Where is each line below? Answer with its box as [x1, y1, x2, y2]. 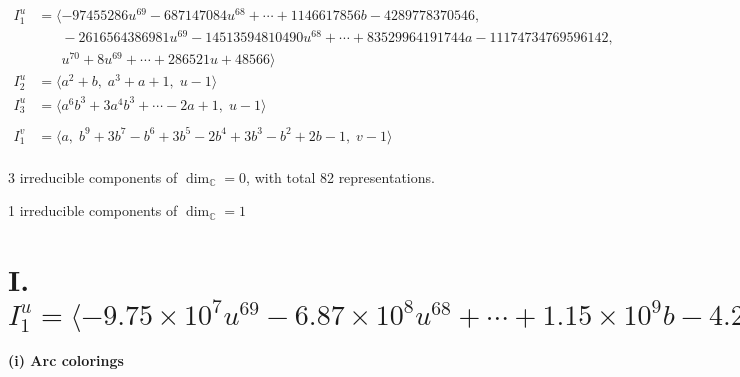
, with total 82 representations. [246, 166, 435, 187]
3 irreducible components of [8, 166, 178, 187]
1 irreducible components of [8, 200, 178, 221]
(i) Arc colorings [8, 349, 124, 370]
